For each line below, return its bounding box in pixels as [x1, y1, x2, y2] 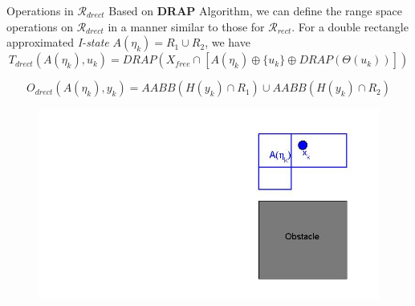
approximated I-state [6, 34, 109, 51]
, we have [205, 34, 250, 51]
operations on [6, 18, 73, 35]
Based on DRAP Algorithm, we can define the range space [108, 2, 402, 18]
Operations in [6, 2, 74, 18]
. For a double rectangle [291, 18, 409, 35]
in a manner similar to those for [108, 18, 265, 35]
